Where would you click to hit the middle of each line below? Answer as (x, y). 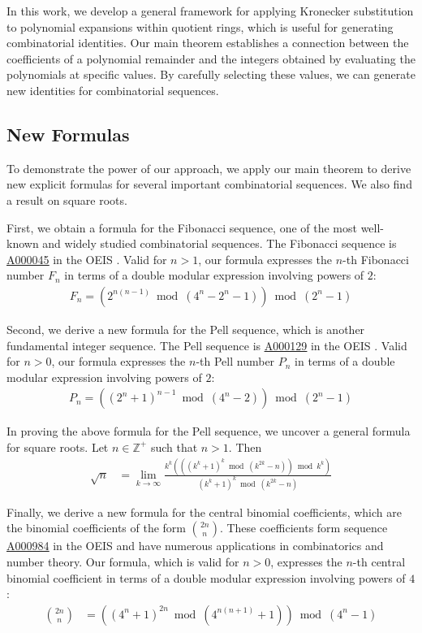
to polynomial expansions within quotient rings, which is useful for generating (200, 26)
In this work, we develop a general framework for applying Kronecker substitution (210, 11)
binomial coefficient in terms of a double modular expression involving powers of (206, 577)
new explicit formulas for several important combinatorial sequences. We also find (209, 184)
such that (174, 447)
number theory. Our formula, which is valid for (123, 561)
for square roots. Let (58, 447)
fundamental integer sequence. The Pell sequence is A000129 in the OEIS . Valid (207, 345)
